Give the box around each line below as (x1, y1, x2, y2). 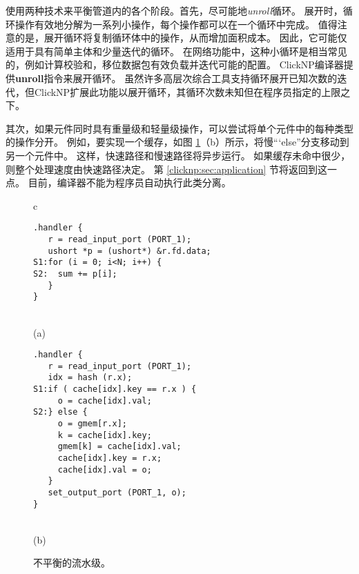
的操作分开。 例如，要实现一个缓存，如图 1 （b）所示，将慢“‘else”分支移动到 (6, 135, 349, 149)
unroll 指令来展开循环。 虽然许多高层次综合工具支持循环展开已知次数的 (15, 70, 338, 85)
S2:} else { (33, 407, 88, 417)
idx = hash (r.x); (48, 373, 133, 383)
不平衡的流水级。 (33, 555, 110, 570)
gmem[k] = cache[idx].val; (57, 442, 182, 452)
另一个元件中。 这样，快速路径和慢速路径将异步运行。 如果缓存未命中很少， (6, 148, 351, 162)
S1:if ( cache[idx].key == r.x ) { (33, 384, 197, 395)
